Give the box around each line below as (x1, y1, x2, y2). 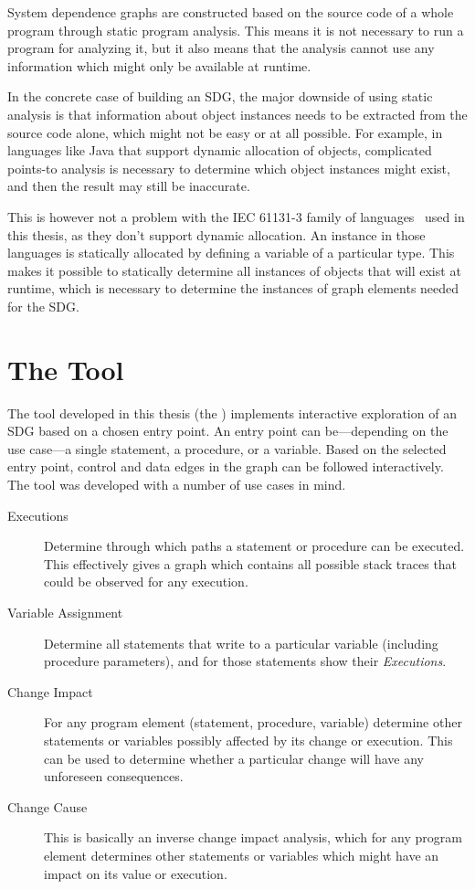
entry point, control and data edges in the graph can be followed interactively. (7, 457, 444, 476)
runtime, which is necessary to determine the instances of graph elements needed (7, 279, 459, 298)
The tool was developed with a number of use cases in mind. (7, 475, 346, 493)
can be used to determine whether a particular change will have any (44, 748, 424, 767)
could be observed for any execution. (44, 572, 248, 591)
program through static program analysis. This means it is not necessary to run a (7, 20, 464, 39)
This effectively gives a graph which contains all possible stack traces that (44, 554, 458, 573)
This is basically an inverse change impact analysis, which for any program (44, 828, 462, 847)
